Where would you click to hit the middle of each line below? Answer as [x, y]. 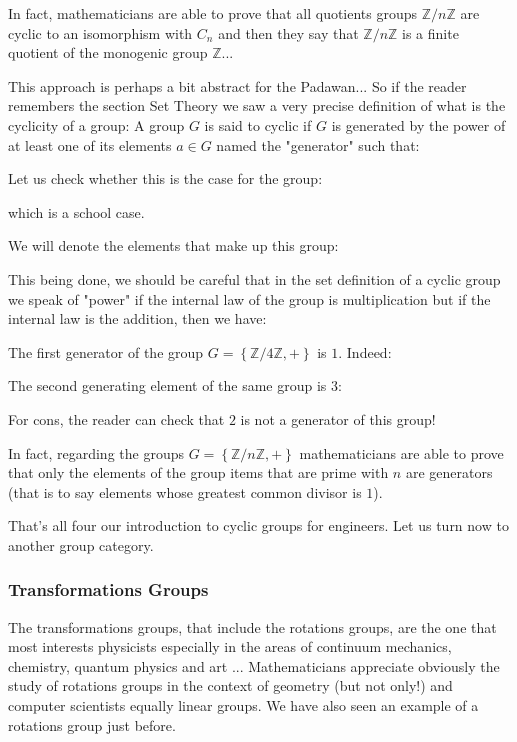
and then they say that [288, 32]
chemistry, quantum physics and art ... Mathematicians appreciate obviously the [254, 665]
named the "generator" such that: [318, 144]
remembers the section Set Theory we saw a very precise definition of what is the [257, 105]
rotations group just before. [92, 724]
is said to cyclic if [258, 124]
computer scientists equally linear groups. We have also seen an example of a [243, 705]
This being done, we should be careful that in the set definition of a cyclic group [254, 278]
